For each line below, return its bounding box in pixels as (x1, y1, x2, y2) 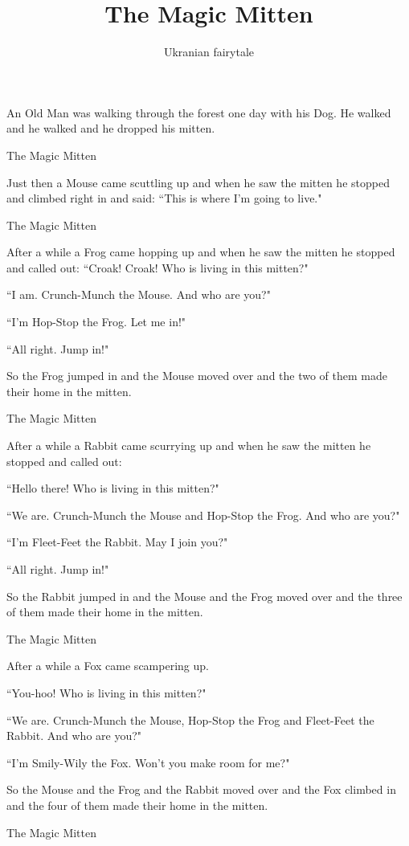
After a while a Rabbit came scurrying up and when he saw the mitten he (6, 437, 371, 454)
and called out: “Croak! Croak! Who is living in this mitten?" (6, 259, 309, 276)
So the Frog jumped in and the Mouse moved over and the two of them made (6, 367, 387, 384)
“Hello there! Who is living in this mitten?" (6, 480, 219, 497)
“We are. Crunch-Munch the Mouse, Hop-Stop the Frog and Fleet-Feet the (6, 711, 374, 728)
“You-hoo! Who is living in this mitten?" (6, 684, 207, 701)
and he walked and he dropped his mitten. (6, 120, 215, 137)
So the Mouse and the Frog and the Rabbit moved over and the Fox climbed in (6, 781, 396, 798)
